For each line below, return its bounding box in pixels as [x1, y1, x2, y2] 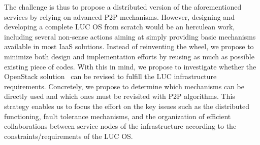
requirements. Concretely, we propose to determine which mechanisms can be [4, 81, 244, 91]
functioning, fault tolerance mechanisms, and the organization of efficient [4, 111, 231, 121]
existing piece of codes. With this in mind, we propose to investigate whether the [4, 61, 256, 71]
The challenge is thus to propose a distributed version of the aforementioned [4, 2, 242, 12]
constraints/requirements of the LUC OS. [4, 130, 133, 141]
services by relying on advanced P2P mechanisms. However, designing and [4, 11, 235, 22]
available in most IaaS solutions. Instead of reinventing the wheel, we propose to [4, 41, 254, 52]
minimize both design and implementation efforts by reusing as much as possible [4, 51, 254, 61]
